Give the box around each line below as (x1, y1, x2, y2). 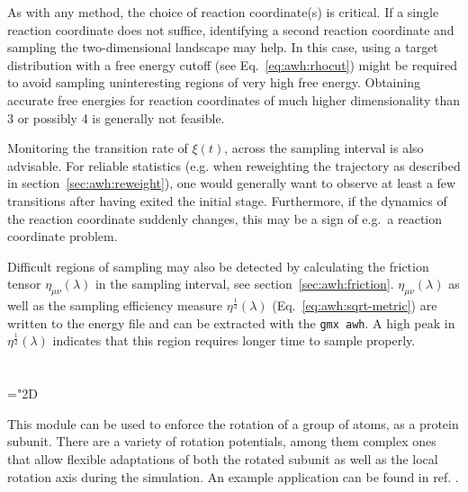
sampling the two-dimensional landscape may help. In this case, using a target (7, 38, 438, 57)
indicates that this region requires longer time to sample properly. (52, 331, 416, 350)
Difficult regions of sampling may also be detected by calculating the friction (7, 256, 429, 275)
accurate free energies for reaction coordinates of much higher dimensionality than (7, 90, 460, 109)
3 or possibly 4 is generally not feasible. (7, 108, 225, 127)
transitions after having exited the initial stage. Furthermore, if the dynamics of (7, 191, 447, 210)
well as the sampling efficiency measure (7, 296, 222, 315)
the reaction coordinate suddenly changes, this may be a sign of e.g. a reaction (7, 209, 443, 228)
